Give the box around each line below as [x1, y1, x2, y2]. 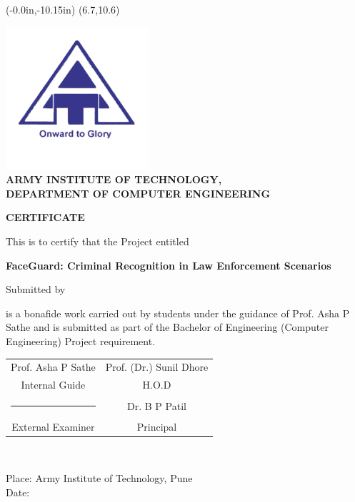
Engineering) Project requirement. [6, 333, 156, 348]
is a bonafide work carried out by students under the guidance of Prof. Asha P [6, 305, 350, 320]
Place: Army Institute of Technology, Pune [6, 470, 193, 485]
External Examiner [11, 419, 95, 434]
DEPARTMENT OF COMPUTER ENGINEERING [6, 185, 271, 200]
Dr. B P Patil [127, 398, 186, 413]
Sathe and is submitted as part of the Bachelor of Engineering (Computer [6, 319, 329, 334]
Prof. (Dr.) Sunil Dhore [105, 359, 209, 374]
